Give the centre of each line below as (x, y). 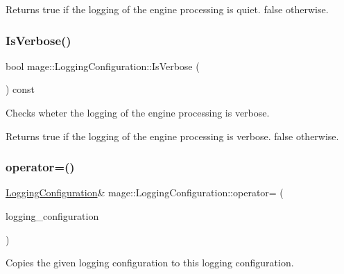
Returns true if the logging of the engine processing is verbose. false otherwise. (172, 136)
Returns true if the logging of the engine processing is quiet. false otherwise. (167, 9)
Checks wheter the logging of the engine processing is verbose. (138, 112)
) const (20, 89)
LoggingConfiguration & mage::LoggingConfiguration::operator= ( (145, 192)
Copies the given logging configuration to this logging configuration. (150, 263)
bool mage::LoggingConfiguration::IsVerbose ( (103, 66)
